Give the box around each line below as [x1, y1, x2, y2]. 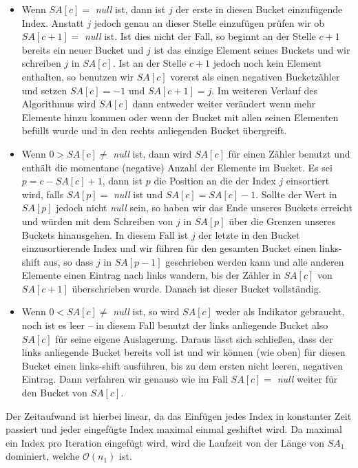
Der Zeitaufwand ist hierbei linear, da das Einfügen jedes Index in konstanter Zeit [6, 408, 352, 423]
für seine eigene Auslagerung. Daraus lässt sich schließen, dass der [55, 331, 333, 345]
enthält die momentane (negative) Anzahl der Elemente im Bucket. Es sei [21, 160, 333, 174]
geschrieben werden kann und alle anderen [165, 254, 344, 268]
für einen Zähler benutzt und [228, 146, 350, 160]
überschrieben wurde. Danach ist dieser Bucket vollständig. [72, 281, 322, 295]
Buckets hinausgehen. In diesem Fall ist [21, 227, 189, 242]
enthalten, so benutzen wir [21, 69, 134, 83]
